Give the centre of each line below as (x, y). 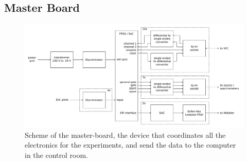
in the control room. (56, 155)
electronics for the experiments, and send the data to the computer (130, 145)
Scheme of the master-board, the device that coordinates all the (125, 134)
